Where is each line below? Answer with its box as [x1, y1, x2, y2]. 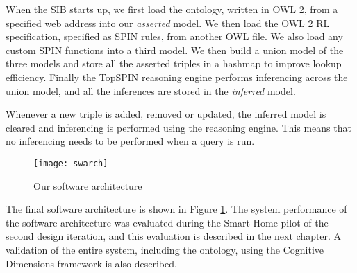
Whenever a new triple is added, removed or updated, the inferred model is [6, 107, 326, 121]
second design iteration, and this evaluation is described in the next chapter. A [6, 229, 342, 243]
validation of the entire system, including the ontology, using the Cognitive [6, 242, 324, 256]
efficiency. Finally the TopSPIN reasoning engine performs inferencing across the [6, 69, 348, 84]
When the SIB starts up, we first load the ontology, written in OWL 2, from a [6, 2, 338, 16]
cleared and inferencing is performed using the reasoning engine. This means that [6, 120, 351, 134]
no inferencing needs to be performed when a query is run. [6, 134, 255, 148]
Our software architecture [33, 178, 142, 193]
